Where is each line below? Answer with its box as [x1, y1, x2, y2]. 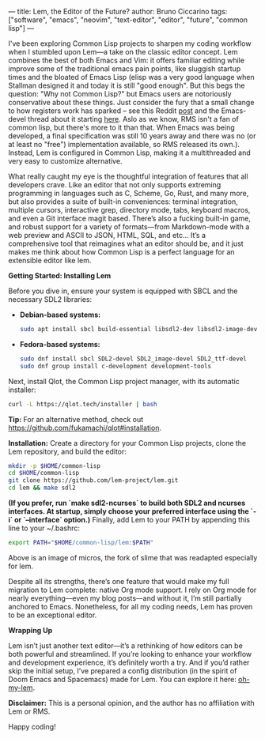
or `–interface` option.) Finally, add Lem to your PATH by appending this [14, 515, 251, 524]
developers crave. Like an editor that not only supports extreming [8, 180, 221, 189]
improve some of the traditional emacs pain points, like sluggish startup [8, 64, 241, 74]
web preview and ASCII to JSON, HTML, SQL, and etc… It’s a [8, 231, 206, 239]
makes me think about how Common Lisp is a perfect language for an [8, 247, 235, 256]
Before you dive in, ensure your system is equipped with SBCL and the [8, 286, 238, 296]
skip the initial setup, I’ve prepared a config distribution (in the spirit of [8, 665, 237, 675]
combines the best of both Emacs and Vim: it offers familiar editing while [8, 55, 245, 65]
